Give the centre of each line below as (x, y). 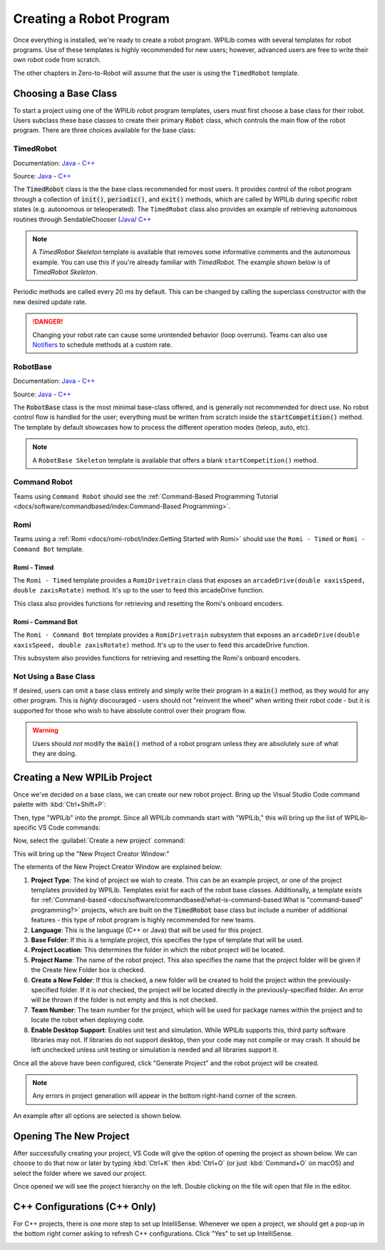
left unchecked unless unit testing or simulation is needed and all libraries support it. (155, 1050)
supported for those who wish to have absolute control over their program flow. (130, 710)
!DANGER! (48, 322)
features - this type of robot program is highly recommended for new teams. (143, 920)
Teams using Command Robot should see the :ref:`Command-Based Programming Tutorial (146, 496)
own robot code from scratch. (57, 60)
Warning (45, 730)
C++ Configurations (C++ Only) (85, 1206)
